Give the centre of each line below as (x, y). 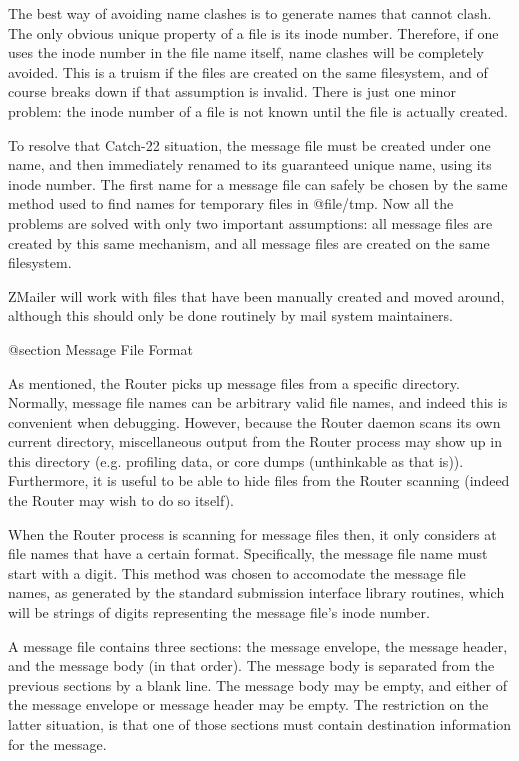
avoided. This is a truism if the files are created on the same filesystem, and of (248, 71)
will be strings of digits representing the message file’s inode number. (219, 612)
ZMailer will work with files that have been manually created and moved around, (256, 295)
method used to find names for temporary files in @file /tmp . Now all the (231, 203)
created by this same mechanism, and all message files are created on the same (249, 242)
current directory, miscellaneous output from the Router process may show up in (255, 441)
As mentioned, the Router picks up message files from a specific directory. (234, 382)
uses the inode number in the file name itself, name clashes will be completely (246, 52)
